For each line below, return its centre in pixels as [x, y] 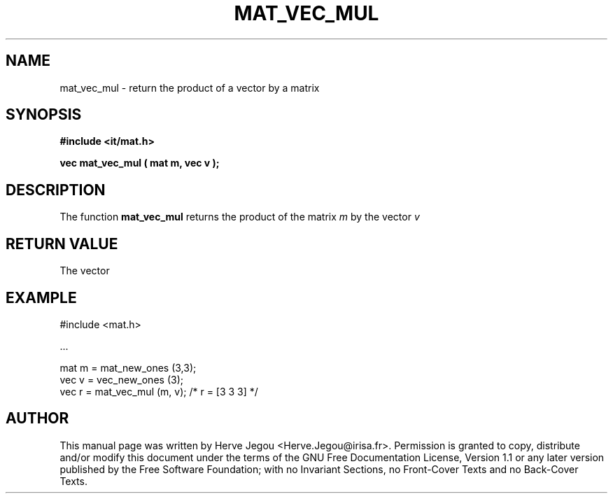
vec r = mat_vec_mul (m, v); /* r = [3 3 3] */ [159, 391]
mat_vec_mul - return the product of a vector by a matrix [190, 87]
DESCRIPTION [56, 190]
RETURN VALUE [62, 244]
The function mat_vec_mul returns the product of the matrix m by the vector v [240, 217]
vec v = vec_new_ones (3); [121, 379]
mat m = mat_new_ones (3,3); [128, 367]
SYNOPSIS [44, 115]
